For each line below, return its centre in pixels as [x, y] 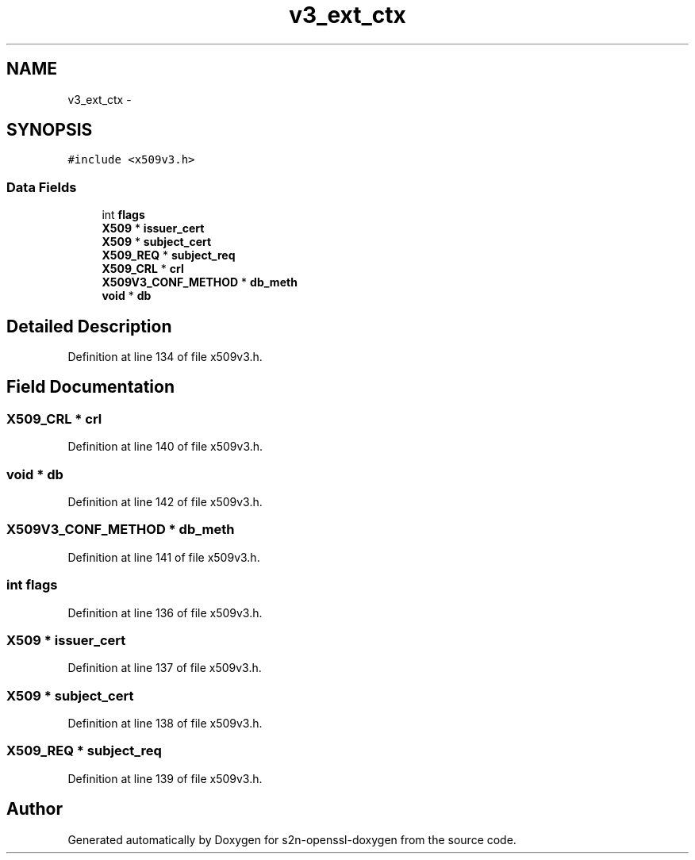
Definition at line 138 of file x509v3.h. [165, 723]
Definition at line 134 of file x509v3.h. [165, 357]
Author [35, 809]
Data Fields [42, 187]
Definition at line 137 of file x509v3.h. [165, 668]
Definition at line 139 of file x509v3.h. [165, 778]
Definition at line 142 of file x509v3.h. [165, 502]
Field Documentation [90, 387]
